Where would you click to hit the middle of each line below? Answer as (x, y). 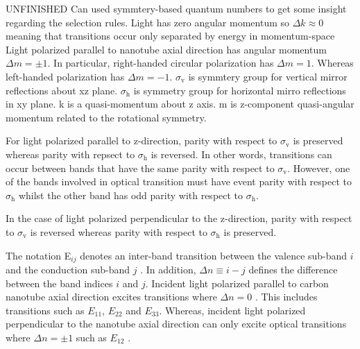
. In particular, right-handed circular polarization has (161, 63)
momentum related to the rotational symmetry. (106, 117)
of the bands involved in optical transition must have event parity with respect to (179, 181)
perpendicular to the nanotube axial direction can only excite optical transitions (176, 324)
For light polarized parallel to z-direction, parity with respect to (142, 141)
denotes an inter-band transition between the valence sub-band (214, 255)
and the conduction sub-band (68, 269)
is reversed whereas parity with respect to (119, 231)
